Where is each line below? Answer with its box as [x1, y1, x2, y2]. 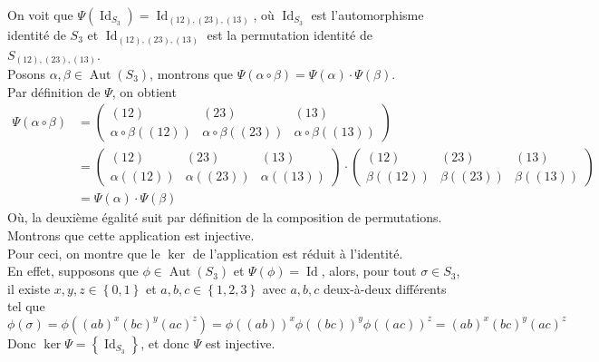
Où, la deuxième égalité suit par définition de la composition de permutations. [7, 208, 442, 227]
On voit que [7, 5, 73, 24]
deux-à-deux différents [324, 279, 447, 298]
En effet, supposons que [7, 261, 139, 280]
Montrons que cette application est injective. [7, 225, 255, 244]
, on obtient [111, 82, 177, 101]
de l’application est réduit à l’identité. [192, 243, 403, 262]
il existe [7, 279, 51, 298]
